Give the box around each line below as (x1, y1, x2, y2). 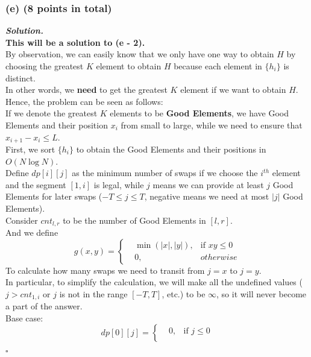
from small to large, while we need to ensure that (121, 118, 303, 131)
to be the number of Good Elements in (63, 213, 206, 226)
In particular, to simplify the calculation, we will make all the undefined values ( (5, 276, 303, 288)
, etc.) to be (162, 287, 206, 300)
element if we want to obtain (180, 83, 286, 96)
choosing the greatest (5, 60, 84, 72)
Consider (5, 213, 38, 226)
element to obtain (96, 60, 162, 72)
